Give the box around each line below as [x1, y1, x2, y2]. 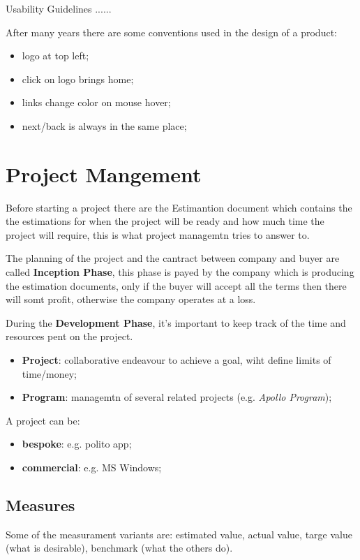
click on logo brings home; [22, 71, 134, 86]
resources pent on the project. [6, 329, 133, 344]
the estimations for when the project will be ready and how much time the [6, 214, 324, 228]
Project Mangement [6, 159, 202, 188]
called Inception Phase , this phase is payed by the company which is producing [6, 265, 354, 279]
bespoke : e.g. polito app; [22, 436, 132, 451]
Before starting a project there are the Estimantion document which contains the [6, 200, 352, 214]
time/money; [22, 366, 77, 381]
